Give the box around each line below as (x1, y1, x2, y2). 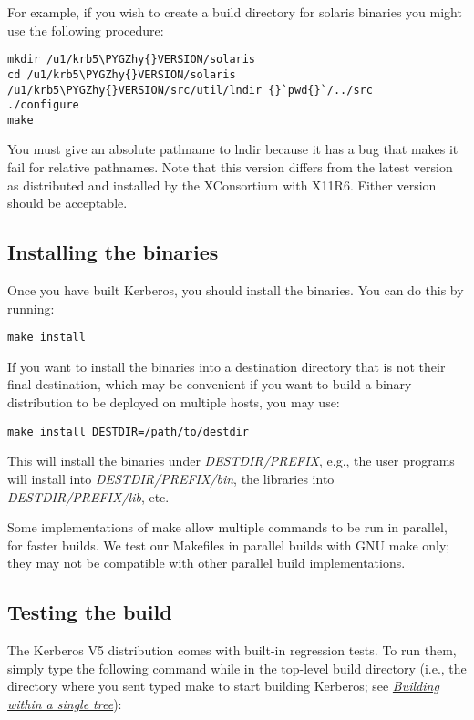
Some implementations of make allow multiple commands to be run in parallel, (7, 518, 448, 537)
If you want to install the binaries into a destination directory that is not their (7, 356, 446, 375)
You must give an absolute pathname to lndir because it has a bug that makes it (7, 139, 459, 159)
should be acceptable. (7, 193, 128, 212)
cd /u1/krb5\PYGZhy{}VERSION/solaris (7, 67, 236, 81)
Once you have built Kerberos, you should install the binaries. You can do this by (7, 281, 464, 300)
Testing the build (7, 598, 172, 626)
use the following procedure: (7, 20, 164, 39)
